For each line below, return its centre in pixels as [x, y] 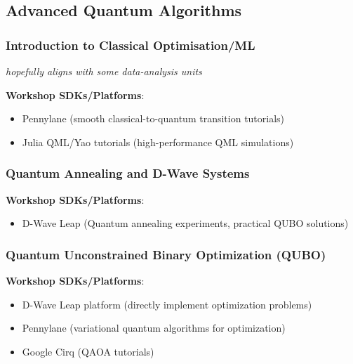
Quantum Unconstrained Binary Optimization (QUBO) [166, 254]
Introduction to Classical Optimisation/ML [131, 45]
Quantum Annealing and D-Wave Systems [128, 173]
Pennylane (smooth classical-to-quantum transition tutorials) [153, 118]
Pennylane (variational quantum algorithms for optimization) [154, 328]
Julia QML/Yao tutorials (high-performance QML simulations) [158, 142]
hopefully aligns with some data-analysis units [104, 71]
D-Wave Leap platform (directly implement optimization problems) [167, 304]
